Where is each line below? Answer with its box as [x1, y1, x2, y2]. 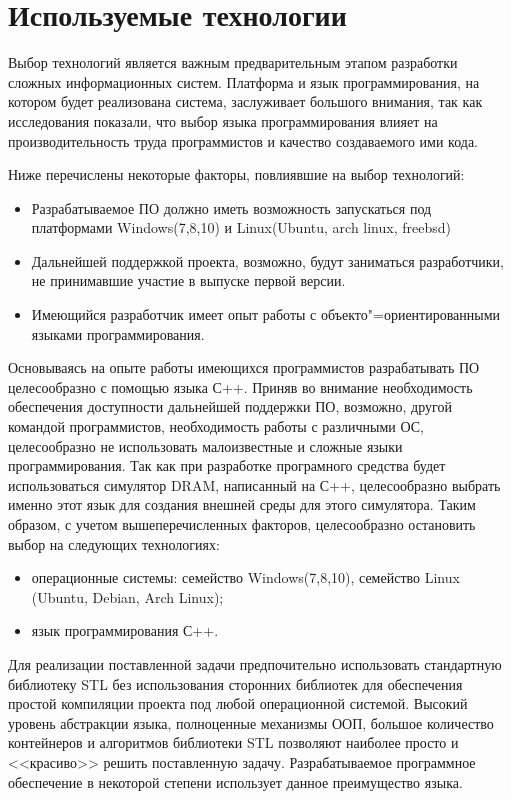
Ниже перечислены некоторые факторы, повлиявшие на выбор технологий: [8, 164, 465, 185]
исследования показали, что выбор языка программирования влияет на [8, 110, 438, 131]
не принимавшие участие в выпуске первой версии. [31, 270, 346, 291]
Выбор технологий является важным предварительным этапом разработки [8, 52, 458, 73]
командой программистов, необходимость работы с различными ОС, [8, 416, 425, 437]
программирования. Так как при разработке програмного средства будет [8, 455, 446, 476]
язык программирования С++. [31, 620, 219, 641]
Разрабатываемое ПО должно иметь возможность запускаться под [31, 197, 432, 218]
